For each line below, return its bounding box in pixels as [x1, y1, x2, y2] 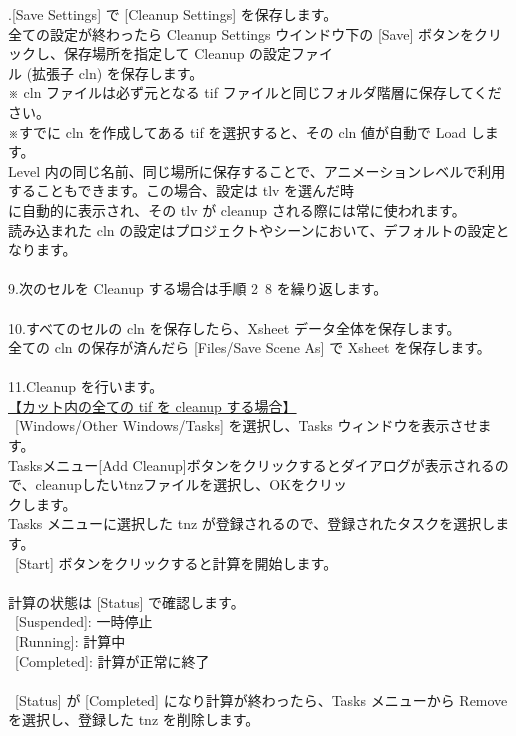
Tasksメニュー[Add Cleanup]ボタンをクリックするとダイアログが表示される [8, 454, 495, 475]
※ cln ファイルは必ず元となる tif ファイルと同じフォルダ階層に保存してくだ [8, 82, 502, 103]
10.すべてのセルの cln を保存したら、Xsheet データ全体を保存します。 [8, 317, 461, 338]
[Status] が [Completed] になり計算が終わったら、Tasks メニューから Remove [14, 689, 508, 710]
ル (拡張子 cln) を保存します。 [8, 62, 204, 83]
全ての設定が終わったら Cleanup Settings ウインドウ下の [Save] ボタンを [8, 23, 474, 44]
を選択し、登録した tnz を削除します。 [8, 709, 260, 730]
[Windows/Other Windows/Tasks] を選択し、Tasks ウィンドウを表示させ [14, 415, 478, 436]
